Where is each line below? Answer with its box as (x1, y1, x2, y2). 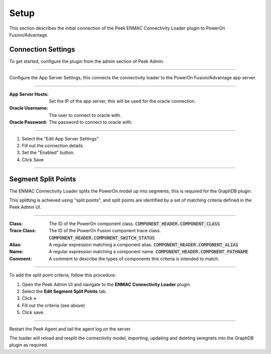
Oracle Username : (9, 105, 48, 111)
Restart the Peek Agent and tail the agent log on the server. (9, 326, 132, 332)
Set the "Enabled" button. (22, 149, 75, 155)
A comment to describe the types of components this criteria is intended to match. (49, 256, 219, 262)
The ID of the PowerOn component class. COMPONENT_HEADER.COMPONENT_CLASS (49, 221, 220, 227)
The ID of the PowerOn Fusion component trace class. (49, 228, 161, 234)
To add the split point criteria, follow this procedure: (9, 272, 116, 278)
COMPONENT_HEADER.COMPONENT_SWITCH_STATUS (49, 235, 155, 241)
